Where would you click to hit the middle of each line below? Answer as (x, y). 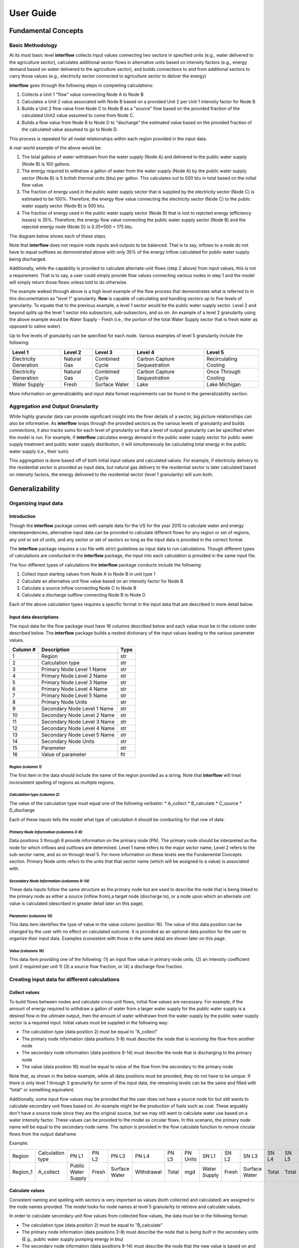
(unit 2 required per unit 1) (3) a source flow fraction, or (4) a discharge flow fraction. (96, 966)
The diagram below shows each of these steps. (58, 236)
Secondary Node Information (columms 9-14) (49, 881)
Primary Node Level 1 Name (74, 669)
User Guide (33, 13)
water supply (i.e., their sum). (39, 451)
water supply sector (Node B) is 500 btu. (64, 206)
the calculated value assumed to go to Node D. (70, 129)
